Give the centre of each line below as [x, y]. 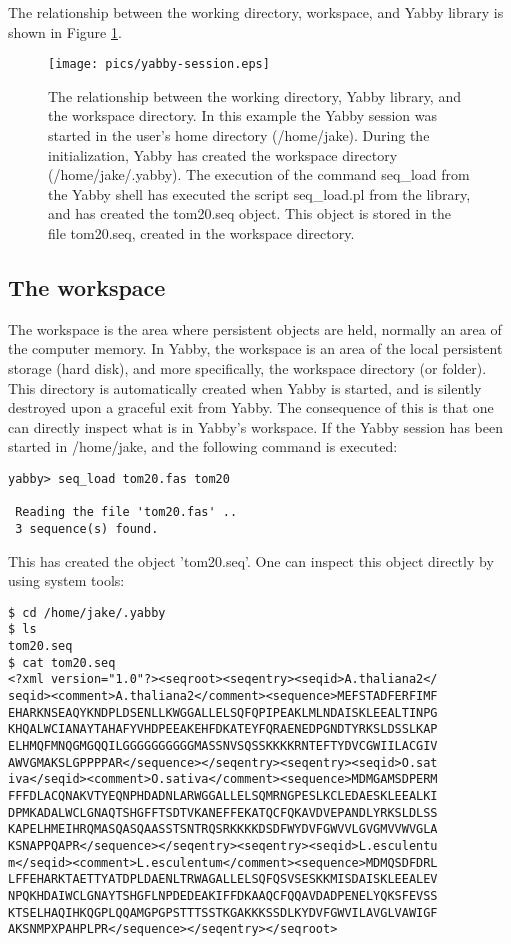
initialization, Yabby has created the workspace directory [223, 154]
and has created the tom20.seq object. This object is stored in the [249, 213]
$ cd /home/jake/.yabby [87, 612]
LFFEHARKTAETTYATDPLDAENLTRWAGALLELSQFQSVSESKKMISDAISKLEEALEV [223, 879]
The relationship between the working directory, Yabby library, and [254, 95]
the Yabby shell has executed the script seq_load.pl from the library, [259, 193]
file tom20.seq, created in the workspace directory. [201, 233]
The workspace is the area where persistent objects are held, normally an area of [255, 328]
